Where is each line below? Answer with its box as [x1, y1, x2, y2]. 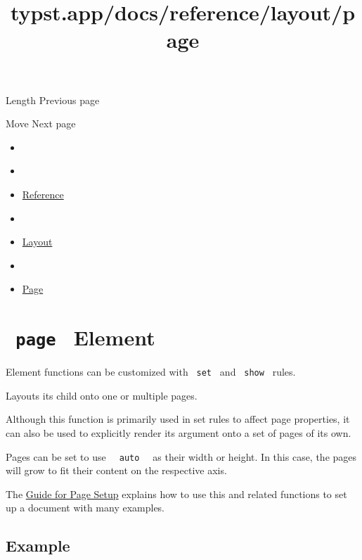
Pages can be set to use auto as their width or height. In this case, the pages [6, 449, 357, 464]
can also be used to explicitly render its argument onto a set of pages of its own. [6, 426, 351, 440]
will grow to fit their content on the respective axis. [6, 463, 227, 478]
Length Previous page [6, 92, 100, 107]
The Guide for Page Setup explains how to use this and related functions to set [6, 486, 347, 501]
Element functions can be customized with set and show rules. [6, 364, 296, 379]
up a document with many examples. [6, 500, 165, 515]
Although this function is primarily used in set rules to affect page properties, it [6, 412, 350, 426]
